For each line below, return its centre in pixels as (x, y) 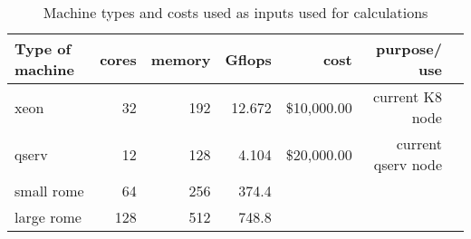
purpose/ (409, 48)
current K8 (407, 96)
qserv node (408, 164)
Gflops (248, 59)
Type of (43, 48)
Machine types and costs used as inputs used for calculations (235, 12)
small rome (49, 191)
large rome (48, 217)
